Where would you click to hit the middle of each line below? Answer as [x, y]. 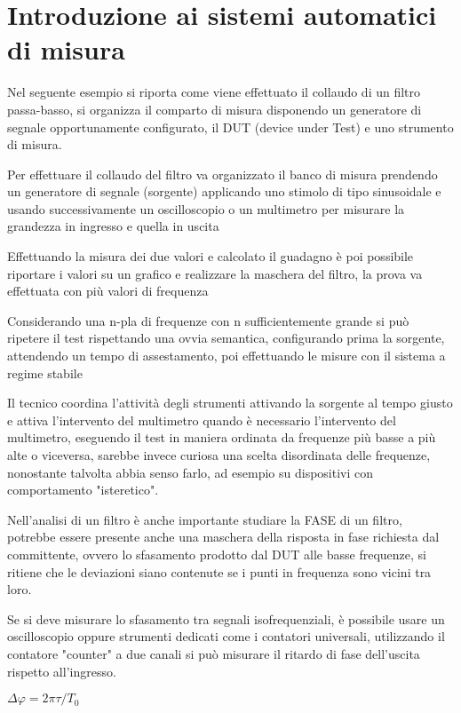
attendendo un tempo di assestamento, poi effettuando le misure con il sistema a [227, 356]
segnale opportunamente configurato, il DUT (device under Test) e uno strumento [230, 127]
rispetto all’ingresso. [62, 671]
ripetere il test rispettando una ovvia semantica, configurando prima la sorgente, [226, 338]
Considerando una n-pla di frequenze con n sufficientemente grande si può [208, 320]
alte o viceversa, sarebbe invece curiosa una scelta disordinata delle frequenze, [219, 455]
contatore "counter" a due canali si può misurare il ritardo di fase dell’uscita [214, 653]
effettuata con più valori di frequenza [108, 291]
